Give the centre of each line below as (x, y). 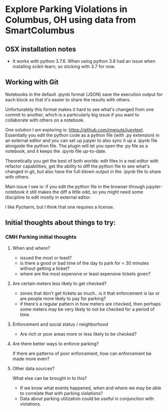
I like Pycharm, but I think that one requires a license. (60, 207)
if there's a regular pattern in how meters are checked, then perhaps (90, 304)
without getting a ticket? (45, 268)
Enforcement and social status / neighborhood (60, 324)
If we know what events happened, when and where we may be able (90, 388)
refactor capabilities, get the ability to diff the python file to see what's (77, 166)
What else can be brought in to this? (50, 378)
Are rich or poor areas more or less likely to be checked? (78, 334)
